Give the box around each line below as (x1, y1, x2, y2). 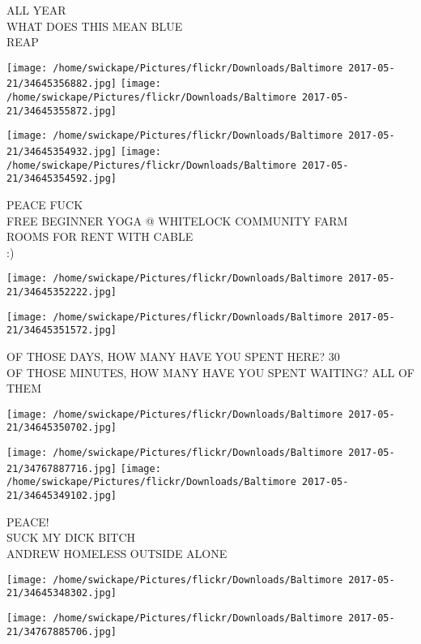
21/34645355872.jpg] (6, 105, 117, 117)
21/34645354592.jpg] (6, 173, 117, 185)
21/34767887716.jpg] (6, 462, 117, 474)
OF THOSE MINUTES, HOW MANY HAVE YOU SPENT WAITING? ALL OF (6, 363, 415, 380)
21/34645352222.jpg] (6, 286, 117, 298)
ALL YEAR (6, 2, 66, 18)
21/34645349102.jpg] (6, 490, 117, 502)
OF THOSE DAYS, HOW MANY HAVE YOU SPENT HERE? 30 (6, 348, 340, 365)
